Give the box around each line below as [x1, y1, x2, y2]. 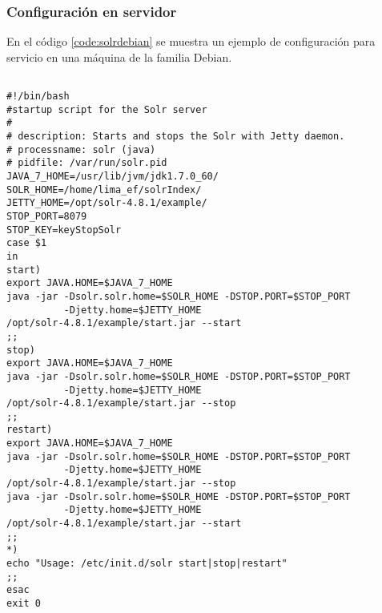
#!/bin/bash [6, 91, 70, 103]
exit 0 [6, 598, 41, 609]
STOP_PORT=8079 [6, 210, 87, 222]
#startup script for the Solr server [6, 103, 207, 115]
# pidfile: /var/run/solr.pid [6, 157, 167, 169]
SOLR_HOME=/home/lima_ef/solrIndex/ [6, 183, 202, 196]
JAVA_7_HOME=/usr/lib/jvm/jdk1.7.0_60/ [6, 171, 219, 182]
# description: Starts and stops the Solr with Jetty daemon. [6, 131, 345, 143]
